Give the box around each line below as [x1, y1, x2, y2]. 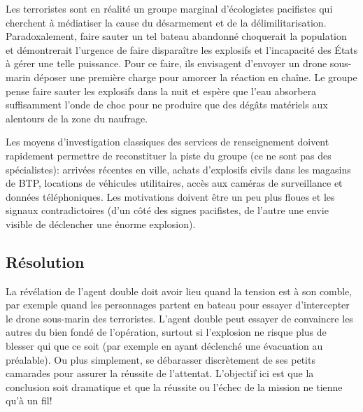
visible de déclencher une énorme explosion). [6, 216, 196, 231]
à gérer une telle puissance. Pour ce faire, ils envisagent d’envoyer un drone [6, 56, 327, 71]
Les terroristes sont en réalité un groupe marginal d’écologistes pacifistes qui [6, 1, 333, 15]
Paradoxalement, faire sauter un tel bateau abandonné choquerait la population [6, 29, 347, 43]
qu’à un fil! [6, 393, 52, 408]
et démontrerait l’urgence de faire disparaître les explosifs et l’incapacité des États [6, 42, 358, 57]
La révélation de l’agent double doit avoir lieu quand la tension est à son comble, [6, 283, 353, 298]
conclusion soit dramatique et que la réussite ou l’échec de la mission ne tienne [6, 379, 343, 394]
